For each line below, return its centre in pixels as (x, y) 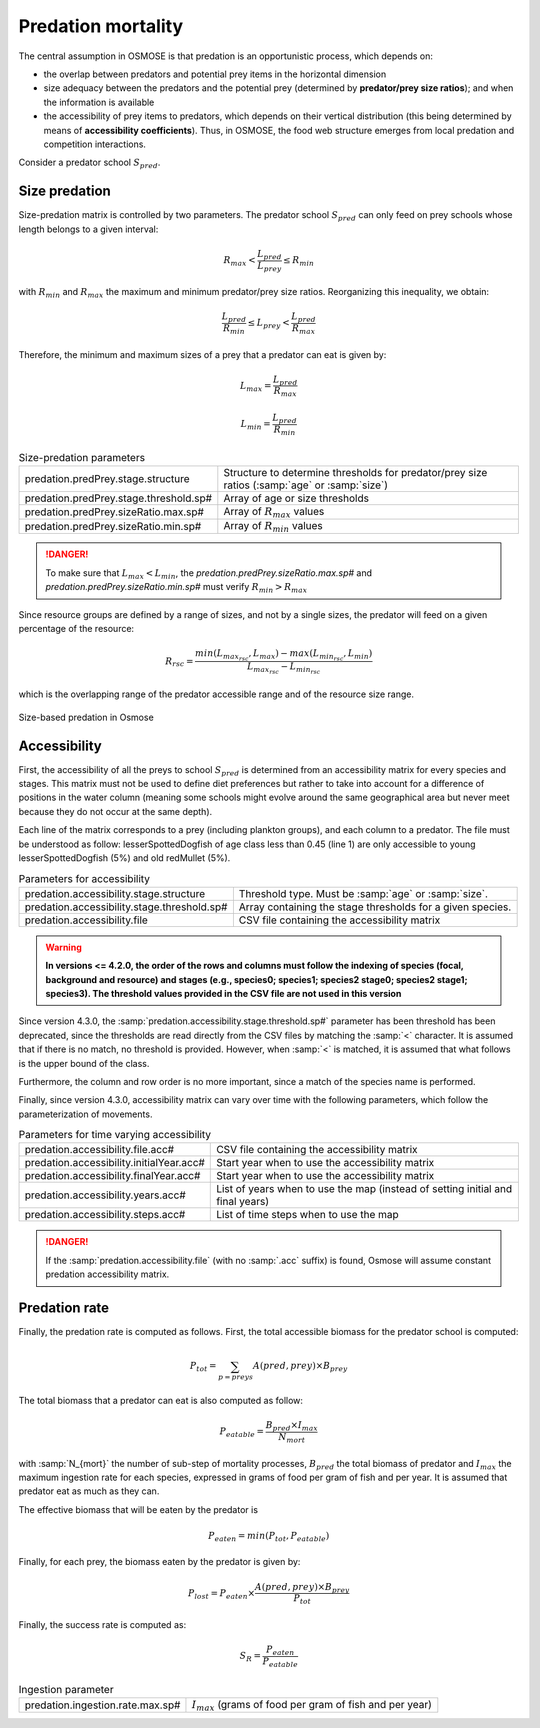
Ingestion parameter (66, 1689)
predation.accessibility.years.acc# (105, 1195)
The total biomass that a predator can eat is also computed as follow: (161, 1401)
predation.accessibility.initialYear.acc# (114, 1163)
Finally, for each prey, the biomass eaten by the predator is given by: (159, 1562)
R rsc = (179, 662)
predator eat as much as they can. (89, 1491)
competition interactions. (95, 144)
